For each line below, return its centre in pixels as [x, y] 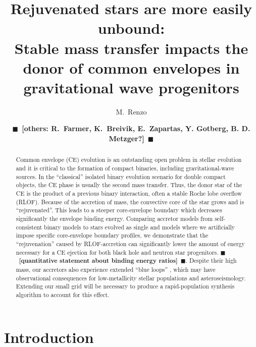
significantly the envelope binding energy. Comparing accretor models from [114, 219]
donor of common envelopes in [131, 67]
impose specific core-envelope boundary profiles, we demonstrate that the [112, 235]
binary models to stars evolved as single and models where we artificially [140, 227]
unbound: [131, 28]
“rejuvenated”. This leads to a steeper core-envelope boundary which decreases [119, 210]
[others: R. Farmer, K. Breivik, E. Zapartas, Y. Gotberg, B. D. [136, 128]
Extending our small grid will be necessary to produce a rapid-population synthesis [125, 286]
